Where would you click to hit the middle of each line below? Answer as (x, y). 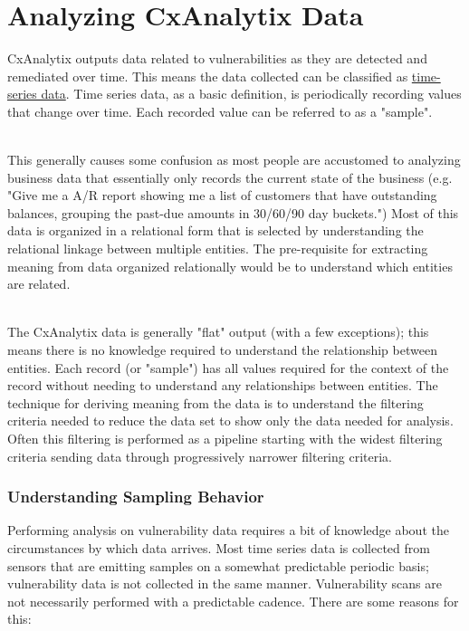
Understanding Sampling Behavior (136, 497)
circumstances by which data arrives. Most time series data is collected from (219, 548)
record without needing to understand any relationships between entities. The (223, 385)
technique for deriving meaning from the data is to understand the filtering (215, 402)
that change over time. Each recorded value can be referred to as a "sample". (220, 111)
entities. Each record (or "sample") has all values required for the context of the (228, 367)
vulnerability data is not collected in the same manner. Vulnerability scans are (225, 583)
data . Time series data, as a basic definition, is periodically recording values (251, 94)
